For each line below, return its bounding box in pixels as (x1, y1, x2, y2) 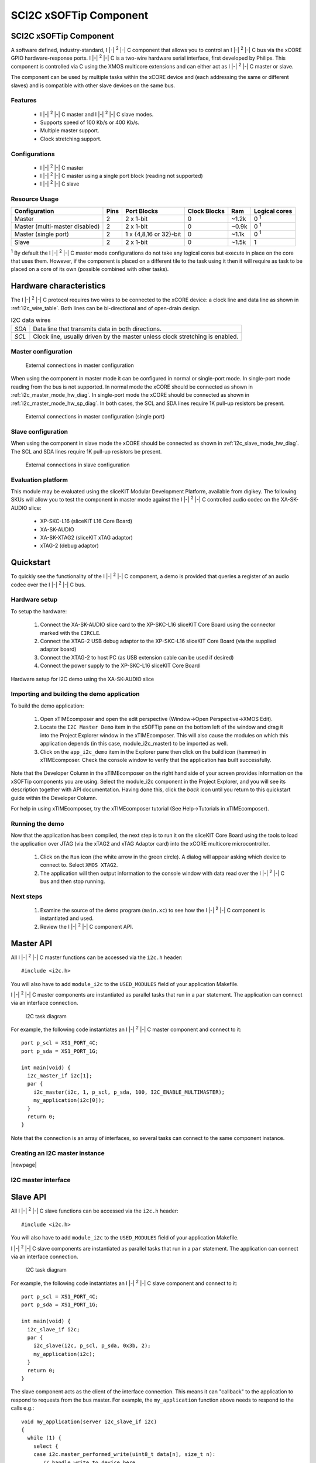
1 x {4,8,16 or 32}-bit (125, 230, 181, 238)
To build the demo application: (11, 702, 84, 709)
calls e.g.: (11, 1404, 35, 1412)
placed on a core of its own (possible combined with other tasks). (11, 266, 169, 273)
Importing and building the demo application (11, 690, 140, 698)
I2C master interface (11, 1176, 71, 1184)
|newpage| (11, 1161, 37, 1168)
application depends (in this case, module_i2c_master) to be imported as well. (40, 740, 228, 747)
